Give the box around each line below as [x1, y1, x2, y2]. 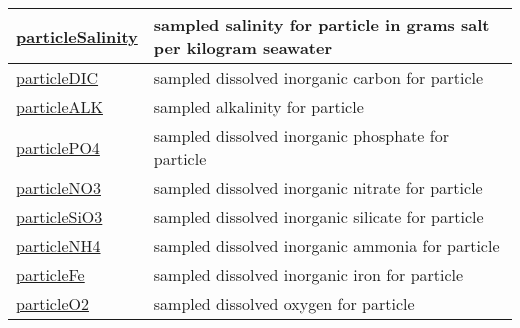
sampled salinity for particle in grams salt [153, 13, 490, 36]
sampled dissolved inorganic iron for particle [153, 263, 464, 286]
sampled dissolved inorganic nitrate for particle [153, 176, 483, 199]
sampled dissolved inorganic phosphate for [153, 124, 449, 147]
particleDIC [16, 66, 99, 89]
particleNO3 [16, 176, 101, 199]
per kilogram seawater [153, 36, 332, 59]
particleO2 [16, 292, 89, 315]
